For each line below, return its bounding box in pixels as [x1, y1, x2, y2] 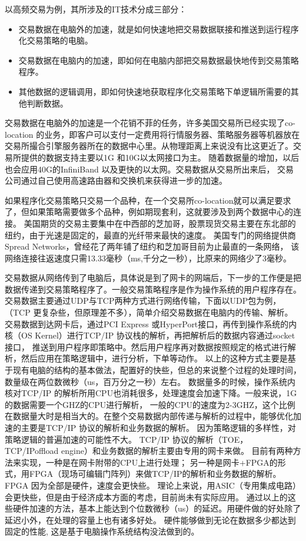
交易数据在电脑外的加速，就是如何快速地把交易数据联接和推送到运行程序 [18, 22, 299, 35]
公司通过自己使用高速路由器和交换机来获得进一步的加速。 [5, 174, 227, 187]
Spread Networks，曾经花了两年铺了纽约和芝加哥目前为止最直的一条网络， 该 [5, 240, 300, 253]
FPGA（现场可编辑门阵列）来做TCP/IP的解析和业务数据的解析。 [29, 467, 281, 480]
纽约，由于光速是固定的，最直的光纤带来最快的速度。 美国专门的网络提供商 [5, 228, 296, 241]
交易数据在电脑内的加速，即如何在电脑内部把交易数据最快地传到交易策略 [18, 54, 299, 66]
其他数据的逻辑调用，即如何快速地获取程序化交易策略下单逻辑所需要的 [18, 85, 291, 97]
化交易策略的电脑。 [18, 34, 93, 47]
